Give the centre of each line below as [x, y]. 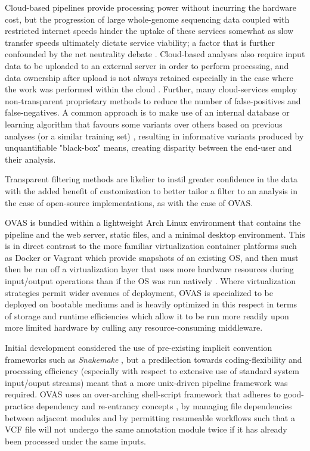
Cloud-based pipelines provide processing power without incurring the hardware [151, 7]
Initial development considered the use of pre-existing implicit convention [139, 348]
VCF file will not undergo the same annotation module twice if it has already [146, 429]
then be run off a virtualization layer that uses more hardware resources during [149, 269]
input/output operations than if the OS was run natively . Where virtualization [151, 281]
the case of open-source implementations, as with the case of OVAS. [129, 202]
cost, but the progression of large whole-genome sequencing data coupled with [147, 19]
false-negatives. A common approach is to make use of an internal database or [147, 112]
